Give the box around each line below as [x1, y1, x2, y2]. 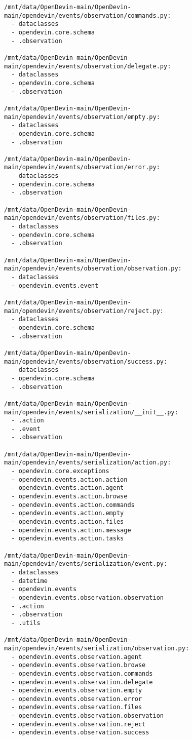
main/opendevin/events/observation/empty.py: [4, 113, 160, 121]
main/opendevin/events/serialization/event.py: [4, 560, 168, 568]
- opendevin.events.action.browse [11, 493, 128, 500]
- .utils [11, 619, 41, 627]
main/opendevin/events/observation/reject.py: [4, 307, 164, 315]
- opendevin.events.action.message [11, 526, 131, 534]
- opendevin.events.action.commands [11, 501, 135, 509]
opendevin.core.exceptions [18, 468, 109, 475]
